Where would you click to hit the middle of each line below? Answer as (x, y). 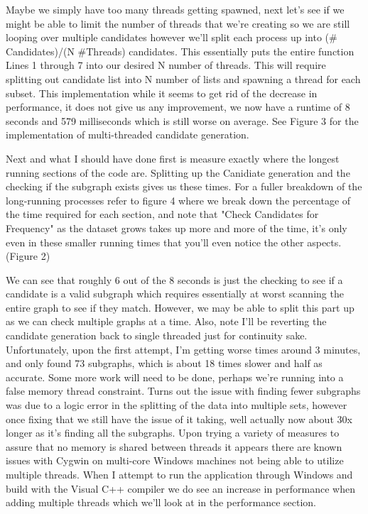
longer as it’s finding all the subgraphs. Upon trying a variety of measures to (173, 433)
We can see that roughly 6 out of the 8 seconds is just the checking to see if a (174, 279)
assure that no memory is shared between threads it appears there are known (174, 446)
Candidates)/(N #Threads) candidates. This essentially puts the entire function (180, 51)
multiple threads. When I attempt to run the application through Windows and (179, 474)
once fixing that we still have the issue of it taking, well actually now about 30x (179, 419)
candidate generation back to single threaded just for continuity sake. (157, 335)
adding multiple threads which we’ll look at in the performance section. (161, 502)
